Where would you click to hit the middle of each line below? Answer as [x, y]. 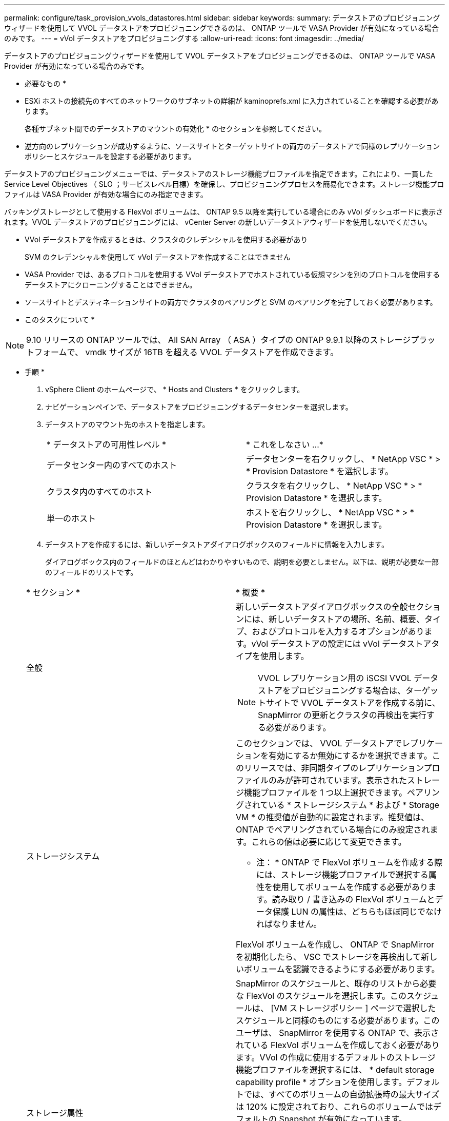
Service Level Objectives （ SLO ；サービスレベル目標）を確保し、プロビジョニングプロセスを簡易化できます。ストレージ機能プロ [224, 184]
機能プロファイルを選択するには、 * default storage [335, 1070]
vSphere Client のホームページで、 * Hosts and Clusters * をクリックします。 [175, 389]
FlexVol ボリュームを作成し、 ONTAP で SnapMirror [335, 944]
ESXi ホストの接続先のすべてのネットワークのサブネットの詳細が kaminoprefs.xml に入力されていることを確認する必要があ [232, 101]
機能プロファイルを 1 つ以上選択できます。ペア [334, 793]
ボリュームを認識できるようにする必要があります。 [342, 969]
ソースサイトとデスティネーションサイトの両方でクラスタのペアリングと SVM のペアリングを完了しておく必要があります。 [231, 302]
